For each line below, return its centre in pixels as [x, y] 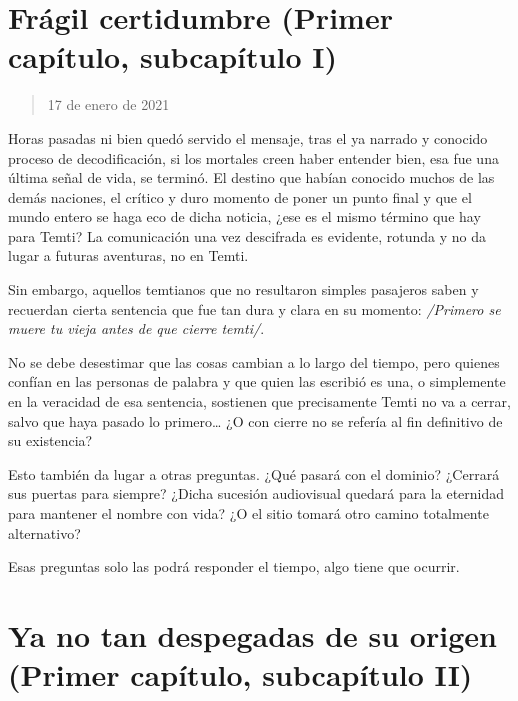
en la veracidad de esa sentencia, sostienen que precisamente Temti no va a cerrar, [259, 401]
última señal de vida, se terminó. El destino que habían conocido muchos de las [251, 177]
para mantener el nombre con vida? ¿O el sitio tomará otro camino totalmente [248, 513]
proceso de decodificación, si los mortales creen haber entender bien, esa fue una [253, 157]
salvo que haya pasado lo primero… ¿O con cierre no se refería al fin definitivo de [255, 420]
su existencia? [50, 440]
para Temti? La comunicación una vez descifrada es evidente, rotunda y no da [247, 235]
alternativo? [44, 532]
